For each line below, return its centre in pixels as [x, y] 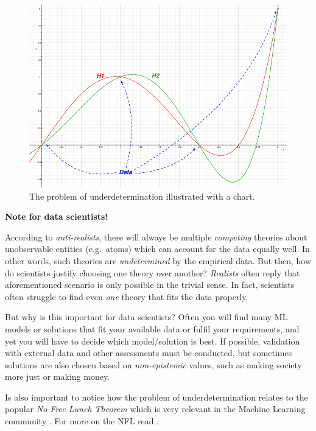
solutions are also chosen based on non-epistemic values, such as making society [153, 364]
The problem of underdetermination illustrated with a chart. [142, 196]
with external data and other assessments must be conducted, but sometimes [149, 353]
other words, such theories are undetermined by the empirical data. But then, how [158, 260]
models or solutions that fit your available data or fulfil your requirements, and [152, 328]
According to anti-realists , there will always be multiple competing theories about [156, 237]
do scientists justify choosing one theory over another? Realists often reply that [153, 272]
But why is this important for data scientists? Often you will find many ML [146, 317]
